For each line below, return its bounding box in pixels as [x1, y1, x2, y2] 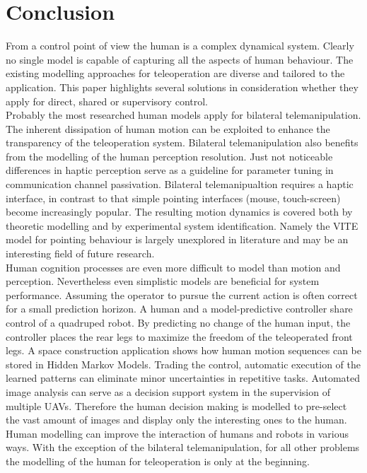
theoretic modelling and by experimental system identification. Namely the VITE [6, 218, 359, 233]
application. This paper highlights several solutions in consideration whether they [6, 79, 359, 94]
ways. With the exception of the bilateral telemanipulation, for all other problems [6, 440, 360, 455]
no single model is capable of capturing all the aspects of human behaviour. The [6, 52, 354, 66]
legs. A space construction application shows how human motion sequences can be [6, 343, 361, 358]
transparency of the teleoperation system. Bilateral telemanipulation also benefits [6, 135, 359, 150]
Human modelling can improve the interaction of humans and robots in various [6, 426, 349, 440]
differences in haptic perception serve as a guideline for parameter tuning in [6, 163, 334, 177]
